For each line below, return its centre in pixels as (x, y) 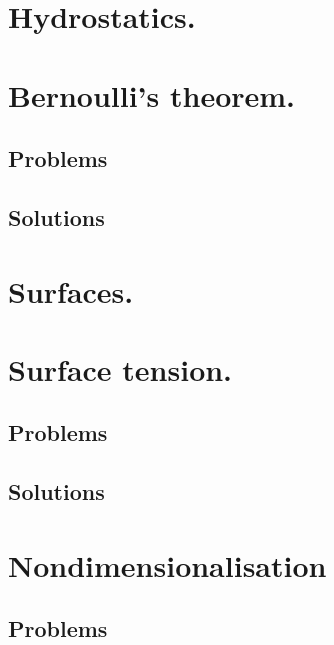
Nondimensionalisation (167, 564)
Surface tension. (120, 368)
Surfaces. (71, 290)
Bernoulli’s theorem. (152, 94)
